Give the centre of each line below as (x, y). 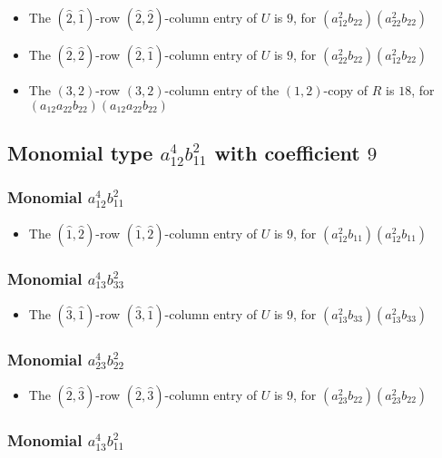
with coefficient (287, 152)
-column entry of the (222, 90)
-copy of (346, 90)
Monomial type (80, 152)
